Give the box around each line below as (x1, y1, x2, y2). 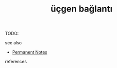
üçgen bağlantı (50, 3, 113, 14)
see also (5, 40, 22, 46)
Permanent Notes (12, 49, 48, 55)
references (5, 59, 27, 65)
